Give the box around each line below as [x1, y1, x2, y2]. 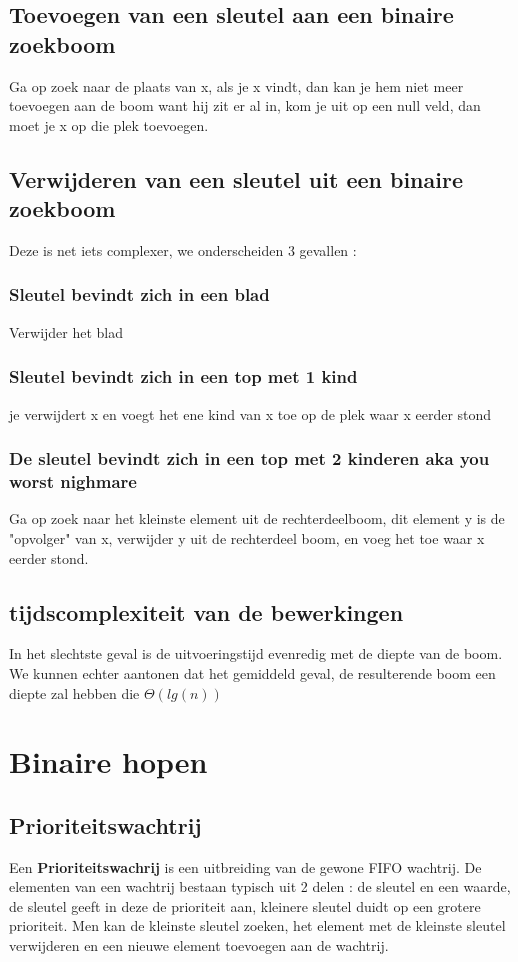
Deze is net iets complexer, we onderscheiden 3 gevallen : [9, 239, 357, 260]
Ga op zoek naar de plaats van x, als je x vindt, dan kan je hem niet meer [9, 75, 464, 96]
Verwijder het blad [9, 321, 124, 342]
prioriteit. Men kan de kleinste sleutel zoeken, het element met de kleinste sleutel [9, 915, 506, 936]
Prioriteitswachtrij [9, 809, 202, 840]
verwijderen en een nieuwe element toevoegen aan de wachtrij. [9, 935, 389, 956]
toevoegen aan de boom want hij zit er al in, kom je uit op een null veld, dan [9, 95, 481, 116]
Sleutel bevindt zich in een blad [9, 282, 270, 307]
